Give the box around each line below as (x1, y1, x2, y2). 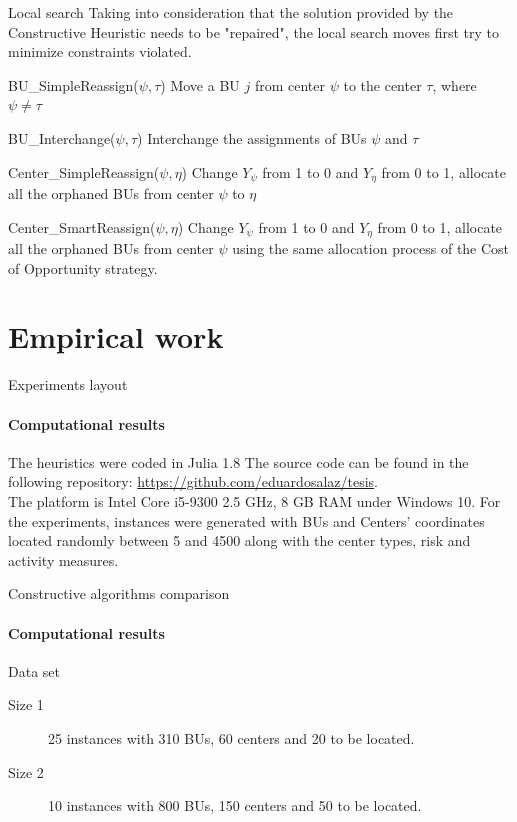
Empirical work (8, 316, 224, 357)
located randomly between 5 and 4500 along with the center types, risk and (8, 530, 471, 551)
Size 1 (8, 694, 44, 715)
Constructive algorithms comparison (8, 583, 230, 604)
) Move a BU (160, 74, 240, 95)
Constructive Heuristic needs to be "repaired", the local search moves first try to (8, 21, 500, 42)
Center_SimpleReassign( (8, 161, 160, 182)
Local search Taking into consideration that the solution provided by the (8, 2, 454, 22)
